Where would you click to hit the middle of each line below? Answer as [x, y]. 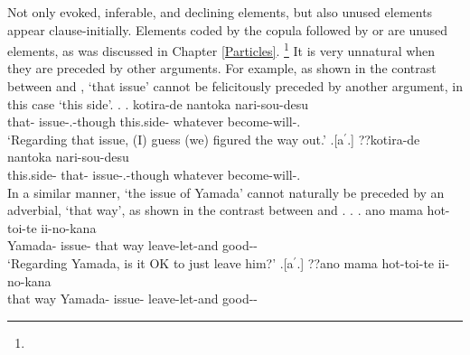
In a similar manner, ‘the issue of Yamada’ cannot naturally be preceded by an [226, 192]
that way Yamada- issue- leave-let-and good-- [133, 299]
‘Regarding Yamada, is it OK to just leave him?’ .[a [150, 262]
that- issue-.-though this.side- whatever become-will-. [154, 121]
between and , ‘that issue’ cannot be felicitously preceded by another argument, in [235, 86]
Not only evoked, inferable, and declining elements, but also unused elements [220, 12]
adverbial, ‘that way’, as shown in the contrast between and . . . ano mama [215, 210]
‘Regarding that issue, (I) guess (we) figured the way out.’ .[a [176, 139]
